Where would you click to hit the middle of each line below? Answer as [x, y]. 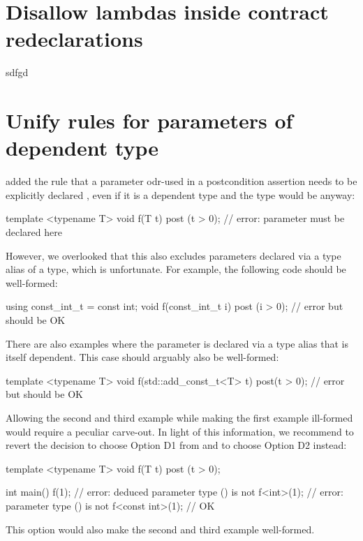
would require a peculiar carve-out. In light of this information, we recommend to [180, 431]
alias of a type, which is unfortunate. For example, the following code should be [176, 269]
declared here [34, 232]
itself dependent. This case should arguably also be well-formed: [142, 357]
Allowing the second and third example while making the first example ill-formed [179, 417]
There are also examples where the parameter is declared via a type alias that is [177, 343]
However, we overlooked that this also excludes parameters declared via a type [173, 255]
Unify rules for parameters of [149, 120]
